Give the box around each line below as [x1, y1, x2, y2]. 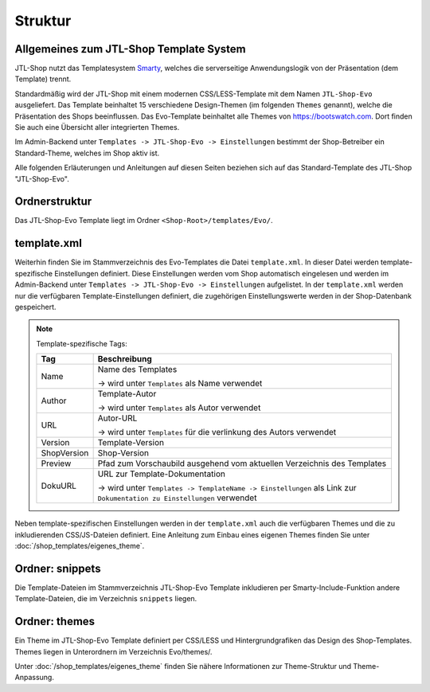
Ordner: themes [14, 615, 96, 628]
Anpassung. [14, 673, 55, 682]
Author [41, 395, 67, 406]
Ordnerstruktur [14, 195, 92, 209]
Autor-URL [97, 412, 138, 424]
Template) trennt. [14, 74, 72, 84]
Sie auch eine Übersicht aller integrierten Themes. [14, 123, 180, 132]
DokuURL [41, 480, 77, 491]
